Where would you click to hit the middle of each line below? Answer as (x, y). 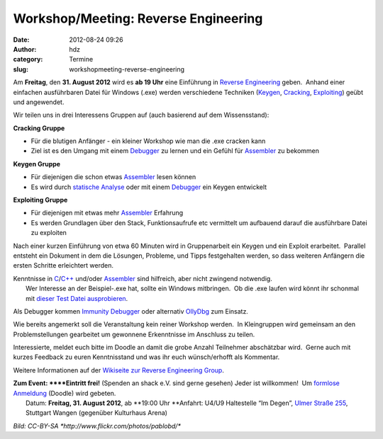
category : (28, 59)
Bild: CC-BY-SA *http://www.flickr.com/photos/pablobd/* (97, 426)
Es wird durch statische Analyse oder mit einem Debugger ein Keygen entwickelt (149, 187)
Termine (81, 59)
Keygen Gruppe (37, 164)
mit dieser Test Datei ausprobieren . (77, 298)
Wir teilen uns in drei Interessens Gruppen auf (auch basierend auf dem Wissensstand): (141, 115)
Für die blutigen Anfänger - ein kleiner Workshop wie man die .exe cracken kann (148, 141)
